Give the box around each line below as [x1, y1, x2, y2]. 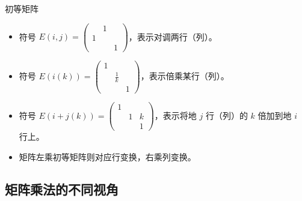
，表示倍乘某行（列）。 [140, 70, 229, 82]
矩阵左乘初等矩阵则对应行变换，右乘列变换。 [19, 151, 196, 163]
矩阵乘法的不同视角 [5, 179, 119, 198]
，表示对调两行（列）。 [128, 30, 217, 43]
